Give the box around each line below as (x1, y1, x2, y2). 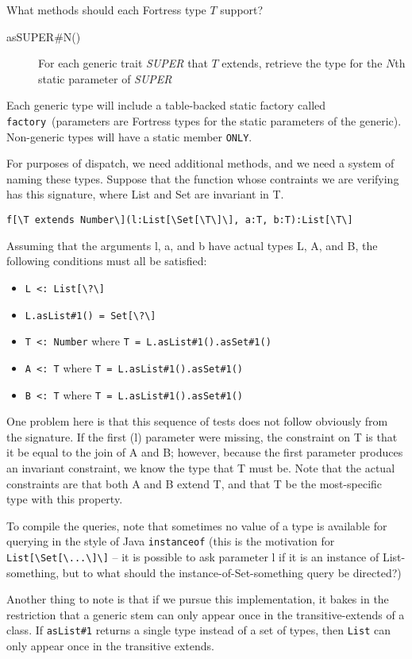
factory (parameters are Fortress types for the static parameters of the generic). (6, 112, 402, 129)
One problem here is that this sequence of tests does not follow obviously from (6, 413, 388, 430)
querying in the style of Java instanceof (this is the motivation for (6, 533, 335, 549)
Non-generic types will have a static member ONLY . (6, 128, 252, 145)
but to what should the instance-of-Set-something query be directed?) (62, 564, 402, 580)
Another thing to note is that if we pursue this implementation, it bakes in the (6, 591, 389, 607)
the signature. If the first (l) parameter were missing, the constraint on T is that (6, 428, 398, 445)
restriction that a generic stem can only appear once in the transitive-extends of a (6, 606, 405, 622)
